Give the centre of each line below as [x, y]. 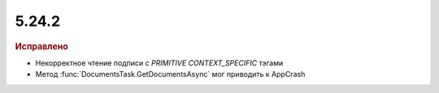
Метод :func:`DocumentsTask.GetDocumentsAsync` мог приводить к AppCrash [170, 74]
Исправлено [41, 46]
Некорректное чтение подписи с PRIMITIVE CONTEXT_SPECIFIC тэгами [159, 63]
